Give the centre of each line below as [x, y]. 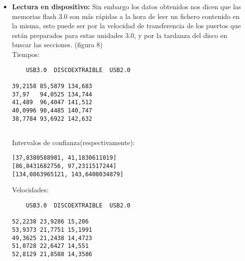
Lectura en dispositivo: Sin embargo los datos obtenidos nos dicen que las [126, 6]
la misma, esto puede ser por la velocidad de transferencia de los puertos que [126, 26]
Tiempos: [26, 54]
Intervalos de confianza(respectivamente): [73, 142]
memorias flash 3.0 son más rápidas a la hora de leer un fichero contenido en [126, 16]
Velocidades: [30, 190]
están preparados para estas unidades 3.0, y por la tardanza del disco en [120, 35]
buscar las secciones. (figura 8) [57, 45]
